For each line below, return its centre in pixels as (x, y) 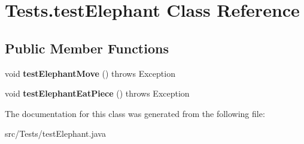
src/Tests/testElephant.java (55, 133)
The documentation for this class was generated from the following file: (135, 113)
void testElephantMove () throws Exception (90, 73)
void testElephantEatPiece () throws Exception (97, 93)
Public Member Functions (87, 48)
